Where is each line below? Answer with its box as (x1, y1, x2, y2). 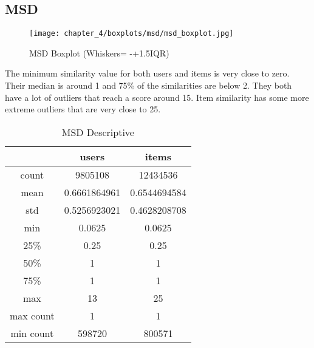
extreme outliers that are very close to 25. (5, 103, 161, 115)
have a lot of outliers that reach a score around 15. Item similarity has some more (5, 90, 309, 103)
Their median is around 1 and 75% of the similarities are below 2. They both (5, 79, 292, 92)
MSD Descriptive (61, 125, 134, 139)
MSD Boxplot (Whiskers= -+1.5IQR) (29, 46, 169, 59)
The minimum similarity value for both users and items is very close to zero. (5, 67, 290, 80)
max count (10, 308, 55, 322)
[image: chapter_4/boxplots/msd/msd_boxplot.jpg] (29, 29, 234, 38)
